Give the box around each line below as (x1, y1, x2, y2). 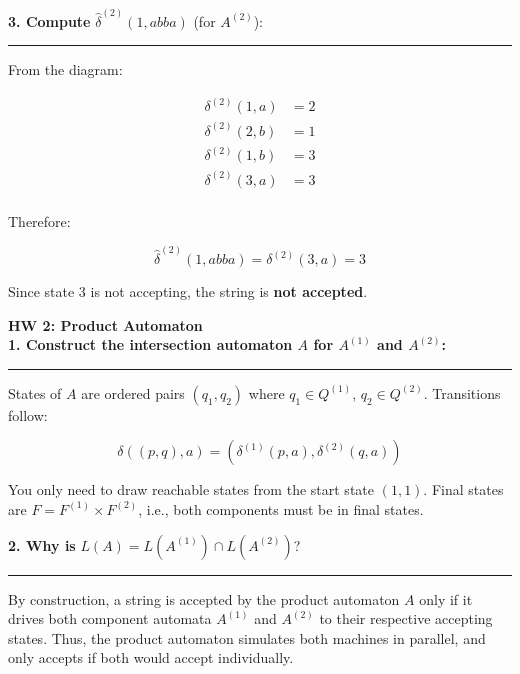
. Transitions (423, 382, 501, 403)
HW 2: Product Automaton (8, 314, 203, 335)
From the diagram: (8, 59, 123, 80)
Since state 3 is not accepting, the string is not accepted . (8, 281, 368, 301)
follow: (8, 404, 48, 425)
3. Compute (8, 10, 91, 31)
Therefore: (8, 210, 71, 231)
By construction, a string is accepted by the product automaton (8, 588, 400, 609)
